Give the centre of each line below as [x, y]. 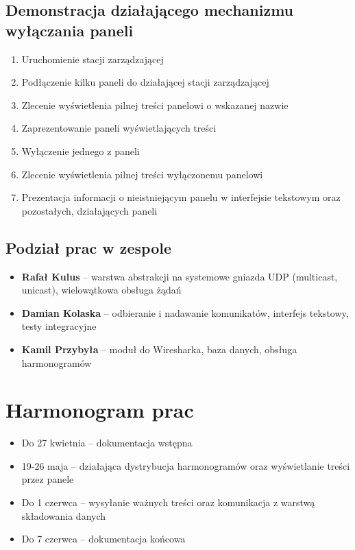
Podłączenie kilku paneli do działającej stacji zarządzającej [145, 82]
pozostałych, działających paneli [89, 210]
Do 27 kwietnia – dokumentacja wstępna [107, 443]
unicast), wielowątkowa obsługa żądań [101, 290]
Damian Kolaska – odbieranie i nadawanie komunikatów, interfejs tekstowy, [185, 312]
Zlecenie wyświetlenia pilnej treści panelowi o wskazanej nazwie [155, 105]
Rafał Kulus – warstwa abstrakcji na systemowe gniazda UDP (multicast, [180, 276]
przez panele [48, 479]
